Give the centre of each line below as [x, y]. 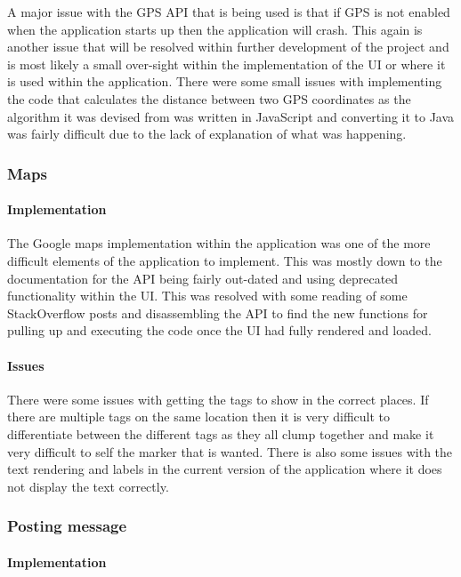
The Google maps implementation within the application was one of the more [219, 243]
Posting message [67, 526]
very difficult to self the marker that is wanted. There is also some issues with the [230, 451]
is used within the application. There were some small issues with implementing [225, 81]
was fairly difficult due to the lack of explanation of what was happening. [207, 134]
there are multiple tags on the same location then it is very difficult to [199, 417]
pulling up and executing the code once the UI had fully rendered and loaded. [219, 330]
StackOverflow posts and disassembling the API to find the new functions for [218, 313]
